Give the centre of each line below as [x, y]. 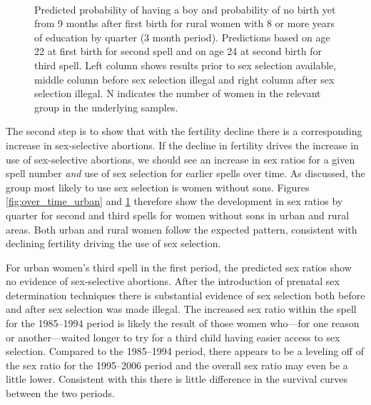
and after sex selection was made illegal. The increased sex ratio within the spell [181, 309]
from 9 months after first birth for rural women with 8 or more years [185, 23]
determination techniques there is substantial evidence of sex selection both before [185, 295]
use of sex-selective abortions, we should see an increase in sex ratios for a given [181, 159]
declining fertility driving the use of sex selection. [113, 243]
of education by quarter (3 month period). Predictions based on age [182, 37]
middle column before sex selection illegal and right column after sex [184, 79]
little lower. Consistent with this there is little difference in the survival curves [177, 379]
